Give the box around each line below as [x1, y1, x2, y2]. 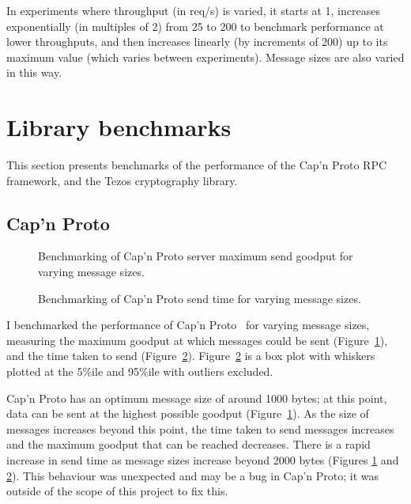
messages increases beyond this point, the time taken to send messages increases [6, 420, 394, 437]
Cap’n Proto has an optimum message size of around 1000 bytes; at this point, [6, 389, 387, 406]
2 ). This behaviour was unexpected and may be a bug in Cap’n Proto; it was [6, 467, 379, 483]
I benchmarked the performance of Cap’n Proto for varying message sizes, [6, 316, 370, 333]
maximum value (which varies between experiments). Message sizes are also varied [6, 48, 405, 65]
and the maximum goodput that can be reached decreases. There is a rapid [6, 436, 371, 453]
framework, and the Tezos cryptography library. [6, 172, 238, 188]
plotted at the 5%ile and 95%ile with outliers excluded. [6, 363, 273, 380]
